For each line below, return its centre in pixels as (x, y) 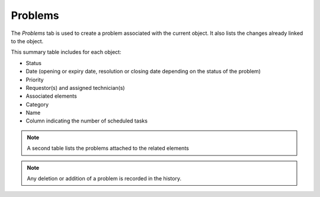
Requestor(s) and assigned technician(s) (75, 88)
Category (37, 104)
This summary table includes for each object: (66, 52)
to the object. (27, 41)
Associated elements (51, 96)
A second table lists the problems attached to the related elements (108, 148)
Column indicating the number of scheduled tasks (87, 121)
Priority (35, 79)
